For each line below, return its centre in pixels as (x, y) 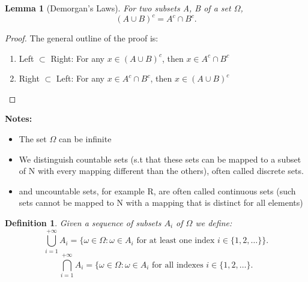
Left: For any (80, 78)
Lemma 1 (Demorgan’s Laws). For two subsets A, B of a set (118, 8)
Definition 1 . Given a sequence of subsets (83, 223)
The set (33, 139)
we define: (214, 223)
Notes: (19, 118)
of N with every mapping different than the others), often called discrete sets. (161, 171)
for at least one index (176, 241)
